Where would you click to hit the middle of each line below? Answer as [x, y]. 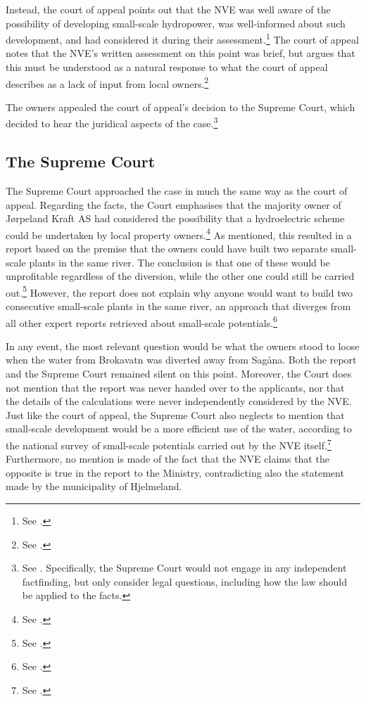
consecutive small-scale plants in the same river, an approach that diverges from [178, 306]
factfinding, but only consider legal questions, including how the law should [185, 581]
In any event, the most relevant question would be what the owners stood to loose [183, 346]
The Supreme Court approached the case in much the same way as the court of [177, 190]
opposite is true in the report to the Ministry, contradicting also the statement [175, 472]
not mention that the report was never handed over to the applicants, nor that [175, 387]
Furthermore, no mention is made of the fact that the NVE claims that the [168, 459]
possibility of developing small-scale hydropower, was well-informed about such [176, 23]
